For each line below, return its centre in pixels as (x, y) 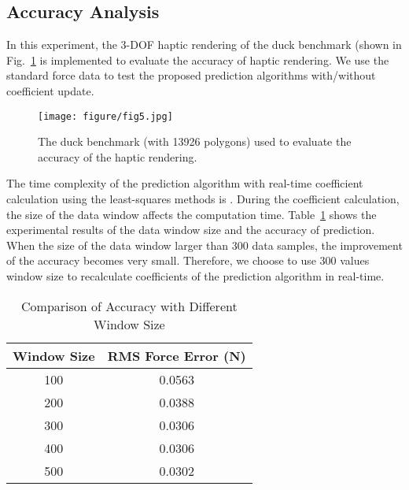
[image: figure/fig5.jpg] (105, 116)
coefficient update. (50, 90)
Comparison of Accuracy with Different (129, 306)
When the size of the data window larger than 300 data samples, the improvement (204, 245)
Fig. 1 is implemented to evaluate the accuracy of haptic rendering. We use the (198, 59)
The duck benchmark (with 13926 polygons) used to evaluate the (195, 141)
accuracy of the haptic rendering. (118, 156)
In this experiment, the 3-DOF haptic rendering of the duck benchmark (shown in (204, 45)
